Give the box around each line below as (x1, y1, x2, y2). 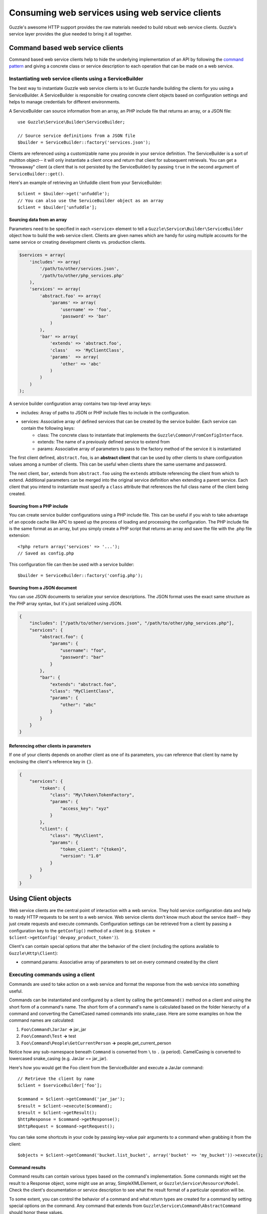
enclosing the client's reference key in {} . (9, 759, 93, 764)
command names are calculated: (9, 1017, 75, 1023)
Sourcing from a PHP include (9, 503, 68, 509)
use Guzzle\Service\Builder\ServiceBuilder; (17, 119, 126, 125)
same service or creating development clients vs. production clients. (9, 239, 146, 245)
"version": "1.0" (60, 853, 101, 859)
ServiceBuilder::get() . (9, 170, 65, 177)
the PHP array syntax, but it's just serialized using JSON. (9, 600, 122, 607)
